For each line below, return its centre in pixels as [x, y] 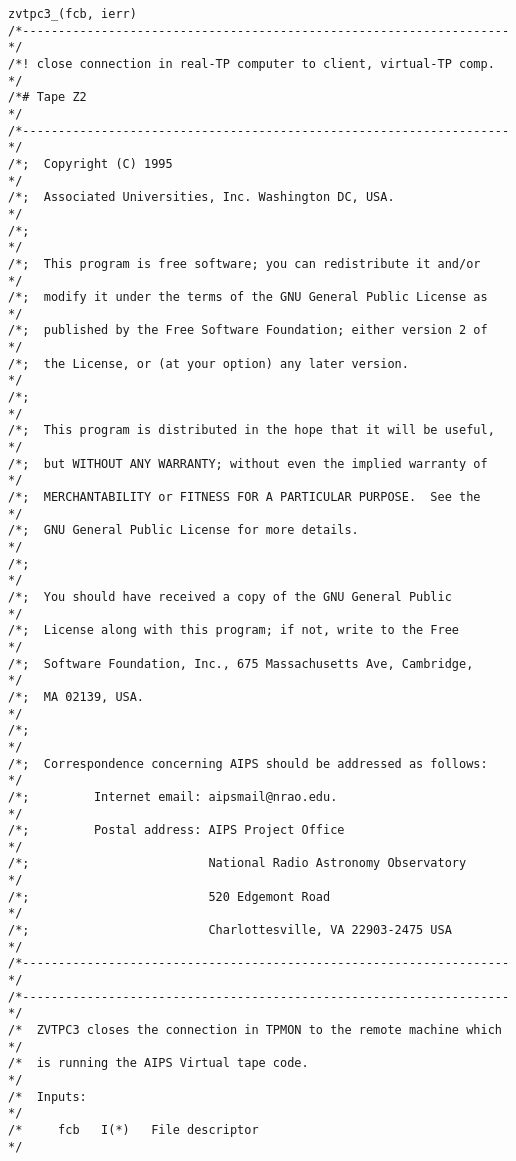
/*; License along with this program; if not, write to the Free [234, 630]
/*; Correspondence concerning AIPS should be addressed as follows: [248, 763]
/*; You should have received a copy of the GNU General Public [230, 596]
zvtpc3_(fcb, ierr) [72, 14]
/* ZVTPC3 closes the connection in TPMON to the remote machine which [255, 1030]
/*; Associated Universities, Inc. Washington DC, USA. [201, 197]
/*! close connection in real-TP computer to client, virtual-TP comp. [251, 63]
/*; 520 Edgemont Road [169, 896]
